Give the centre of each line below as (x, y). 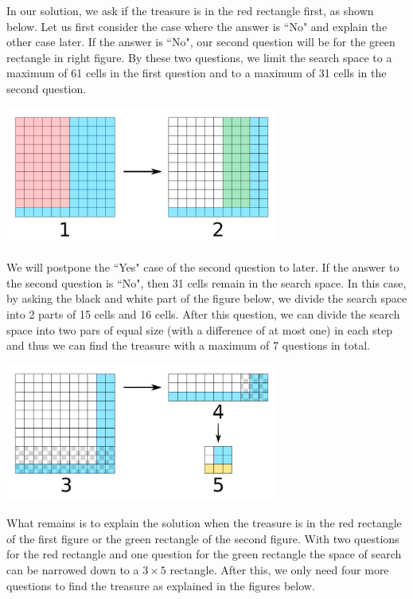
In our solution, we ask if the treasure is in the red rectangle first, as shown (190, 10)
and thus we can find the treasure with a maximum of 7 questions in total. (188, 345)
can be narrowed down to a (73, 569)
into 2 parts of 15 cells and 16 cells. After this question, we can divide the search (203, 313)
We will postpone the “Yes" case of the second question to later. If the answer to (203, 267)
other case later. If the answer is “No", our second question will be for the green (201, 42)
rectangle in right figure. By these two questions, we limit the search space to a (199, 57)
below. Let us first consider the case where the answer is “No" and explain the (197, 26)
